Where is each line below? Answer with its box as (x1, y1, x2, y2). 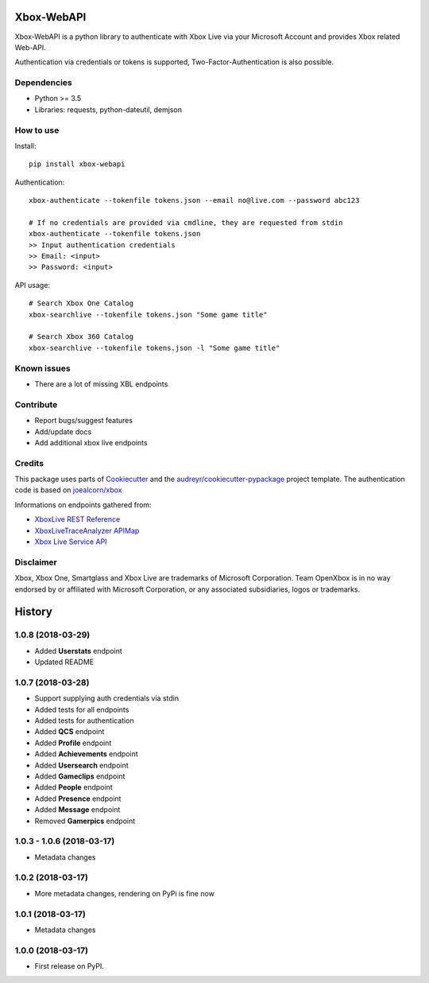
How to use (14, 124, 60, 135)
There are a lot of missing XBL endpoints (34, 379, 168, 389)
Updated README (34, 657, 95, 667)
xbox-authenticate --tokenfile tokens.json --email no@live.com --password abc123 (29, 196, 360, 205)
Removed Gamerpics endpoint (34, 816, 136, 826)
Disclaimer (14, 557, 57, 568)
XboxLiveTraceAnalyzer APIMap (34, 526, 140, 535)
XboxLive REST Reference (34, 515, 121, 524)
